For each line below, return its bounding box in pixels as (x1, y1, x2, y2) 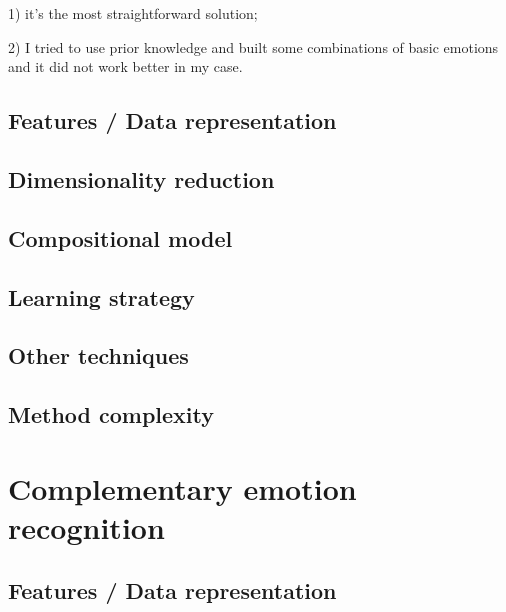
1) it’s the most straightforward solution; (8, 3, 258, 23)
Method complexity (8, 399, 215, 430)
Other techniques (8, 340, 189, 371)
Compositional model (8, 222, 233, 253)
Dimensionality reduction (8, 163, 275, 194)
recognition (8, 506, 165, 547)
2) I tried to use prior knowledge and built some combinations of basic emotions (8, 36, 499, 57)
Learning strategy (8, 281, 195, 312)
